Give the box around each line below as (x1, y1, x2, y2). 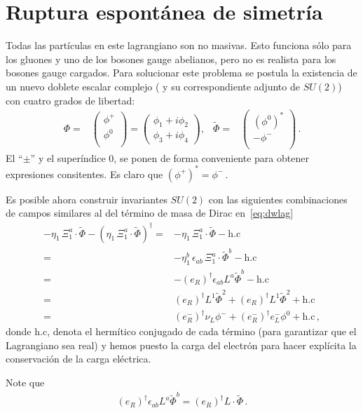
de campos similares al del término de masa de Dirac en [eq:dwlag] (6, 205, 294, 220)
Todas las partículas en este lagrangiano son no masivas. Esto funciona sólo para (6, 38, 352, 53)
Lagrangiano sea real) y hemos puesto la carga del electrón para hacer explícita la (6, 337, 357, 352)
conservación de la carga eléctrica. (6, 351, 151, 366)
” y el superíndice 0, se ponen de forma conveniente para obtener (30, 150, 309, 165)
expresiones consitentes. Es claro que (6, 166, 163, 181)
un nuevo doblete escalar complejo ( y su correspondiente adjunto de (6, 79, 300, 93)
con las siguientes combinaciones (208, 191, 348, 206)
